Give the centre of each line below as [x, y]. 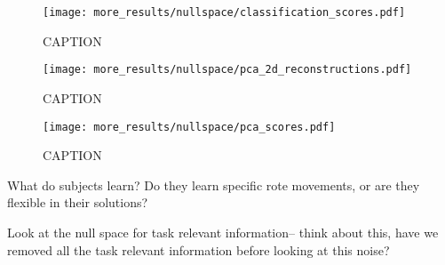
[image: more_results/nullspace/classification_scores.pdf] [224, 12]
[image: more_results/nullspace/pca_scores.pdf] [189, 127]
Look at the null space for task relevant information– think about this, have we [223, 232]
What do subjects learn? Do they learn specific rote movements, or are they [214, 185]
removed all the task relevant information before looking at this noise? [199, 249]
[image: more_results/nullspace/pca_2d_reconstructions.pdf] [227, 70]
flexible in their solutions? [78, 202]
